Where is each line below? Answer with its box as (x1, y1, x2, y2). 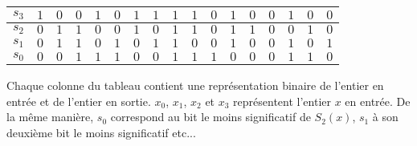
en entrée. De (345, 92, 411, 109)
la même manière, (6, 108, 94, 125)
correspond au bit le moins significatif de (110, 108, 311, 125)
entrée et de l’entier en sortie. (6, 92, 151, 109)
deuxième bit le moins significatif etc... (6, 124, 196, 140)
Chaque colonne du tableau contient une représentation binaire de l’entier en (6, 77, 384, 93)
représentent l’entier (233, 92, 332, 109)
